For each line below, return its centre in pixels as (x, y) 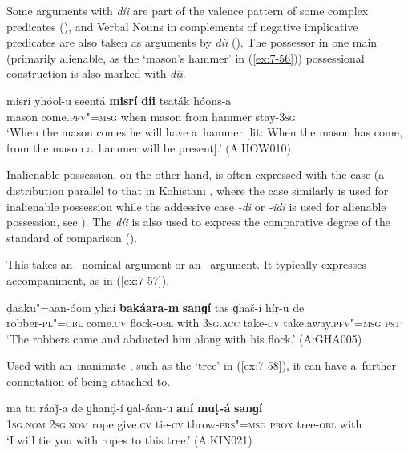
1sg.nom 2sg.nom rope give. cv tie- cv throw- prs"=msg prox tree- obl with (184, 424)
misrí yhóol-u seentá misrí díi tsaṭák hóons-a (119, 100)
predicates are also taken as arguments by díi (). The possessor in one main (192, 42)
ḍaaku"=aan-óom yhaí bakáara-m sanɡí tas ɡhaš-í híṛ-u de (156, 307)
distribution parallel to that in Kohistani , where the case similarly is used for (198, 190)
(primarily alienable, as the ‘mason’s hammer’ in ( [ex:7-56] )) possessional (186, 57)
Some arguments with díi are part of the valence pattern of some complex (188, 10)
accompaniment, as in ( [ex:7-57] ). (88, 280)
